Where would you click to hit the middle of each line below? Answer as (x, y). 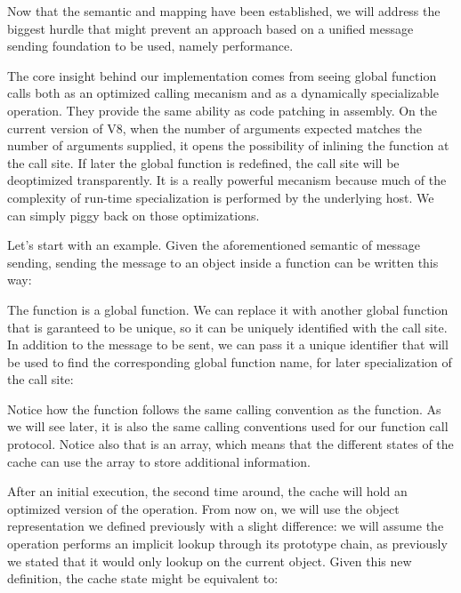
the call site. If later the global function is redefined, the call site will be (203, 162)
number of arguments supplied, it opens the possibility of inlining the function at (228, 145)
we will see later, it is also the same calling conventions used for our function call (228, 426)
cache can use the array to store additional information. (159, 461)
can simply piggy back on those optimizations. (133, 215)
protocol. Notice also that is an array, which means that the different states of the (230, 444)
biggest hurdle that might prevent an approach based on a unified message (210, 28)
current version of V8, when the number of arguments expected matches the (214, 128)
